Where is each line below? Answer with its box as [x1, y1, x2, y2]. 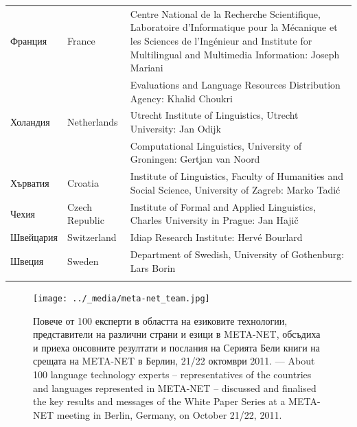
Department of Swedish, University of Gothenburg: [130, 247, 345, 261]
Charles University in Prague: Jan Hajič [130, 213, 299, 227]
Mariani [130, 60, 163, 75]
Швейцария [10, 230, 58, 244]
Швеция [10, 253, 44, 268]
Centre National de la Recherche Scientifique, [130, 6, 321, 21]
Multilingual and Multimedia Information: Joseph [130, 47, 340, 61]
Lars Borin [130, 260, 176, 275]
